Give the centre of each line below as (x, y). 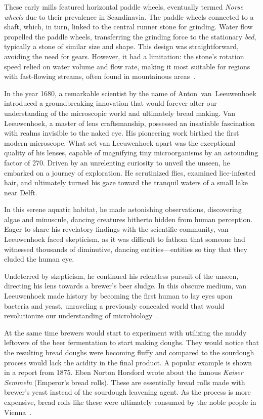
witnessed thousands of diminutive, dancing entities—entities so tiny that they (126, 249)
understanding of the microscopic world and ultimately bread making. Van (120, 113)
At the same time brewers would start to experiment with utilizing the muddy (125, 332)
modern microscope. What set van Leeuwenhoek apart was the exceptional (120, 142)
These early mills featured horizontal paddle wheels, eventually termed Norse (124, 7)
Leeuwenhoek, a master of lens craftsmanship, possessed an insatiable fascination (129, 123)
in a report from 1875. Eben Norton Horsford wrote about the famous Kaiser (124, 372)
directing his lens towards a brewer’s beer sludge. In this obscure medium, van (125, 286)
